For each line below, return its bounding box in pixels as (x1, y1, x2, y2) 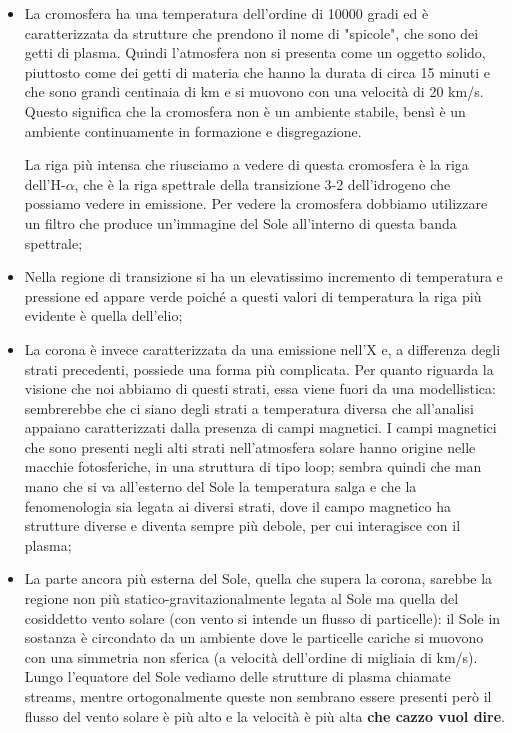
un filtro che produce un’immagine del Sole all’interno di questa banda (24, 212, 457, 233)
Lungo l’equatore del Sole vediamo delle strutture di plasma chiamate (24, 666, 451, 687)
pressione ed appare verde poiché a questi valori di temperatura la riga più (24, 285, 482, 306)
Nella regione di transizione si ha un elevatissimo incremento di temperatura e (24, 266, 503, 287)
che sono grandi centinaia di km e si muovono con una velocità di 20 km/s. (24, 81, 484, 102)
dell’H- (24, 173, 66, 194)
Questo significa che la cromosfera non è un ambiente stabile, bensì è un (24, 100, 466, 121)
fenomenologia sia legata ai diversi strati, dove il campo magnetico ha (24, 495, 451, 516)
